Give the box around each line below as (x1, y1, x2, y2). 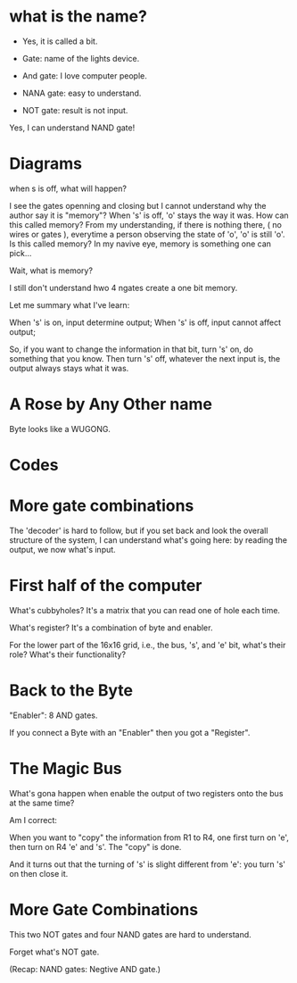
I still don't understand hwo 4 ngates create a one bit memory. (9, 282, 238, 293)
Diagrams (9, 154, 83, 174)
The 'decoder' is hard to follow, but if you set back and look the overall (9, 525, 268, 536)
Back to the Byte (9, 680, 134, 701)
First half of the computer (9, 576, 202, 596)
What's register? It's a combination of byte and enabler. (9, 622, 213, 633)
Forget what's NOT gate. (9, 946, 100, 957)
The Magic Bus (9, 759, 122, 779)
